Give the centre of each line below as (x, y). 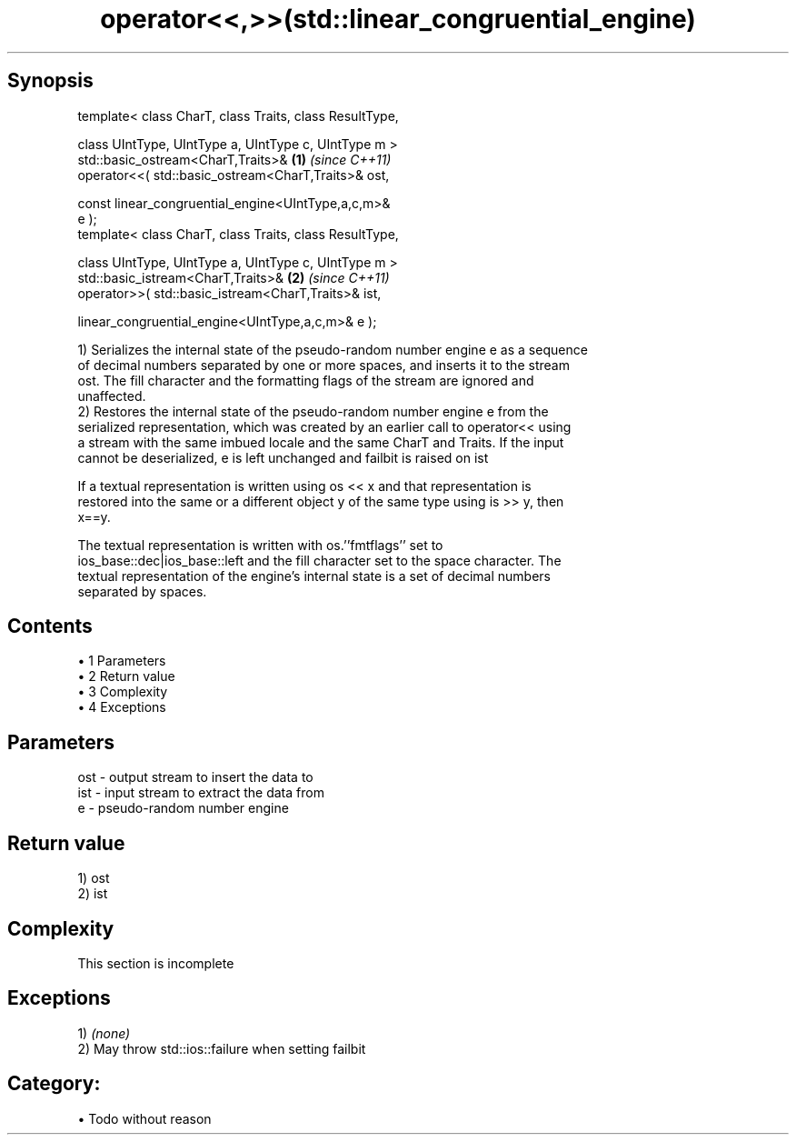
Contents (50, 626)
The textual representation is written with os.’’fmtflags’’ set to (260, 545)
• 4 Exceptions (122, 707)
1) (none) (104, 1033)
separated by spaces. (142, 591)
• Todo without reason (144, 1118)
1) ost (94, 878)
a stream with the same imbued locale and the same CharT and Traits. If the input (321, 442)
